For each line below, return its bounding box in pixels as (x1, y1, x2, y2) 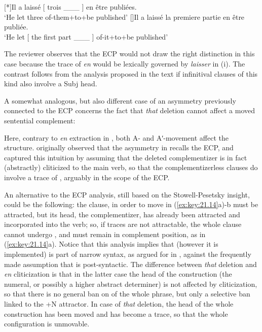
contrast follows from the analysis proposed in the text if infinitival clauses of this (4, 68, 258, 79)
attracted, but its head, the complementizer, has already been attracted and (4, 209, 240, 219)
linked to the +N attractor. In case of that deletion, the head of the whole (4, 298, 234, 309)
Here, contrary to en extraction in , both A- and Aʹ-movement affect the (4, 132, 229, 143)
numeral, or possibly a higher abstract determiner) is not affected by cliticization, (4, 278, 257, 289)
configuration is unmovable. (4, 318, 90, 329)
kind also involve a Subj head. (4, 78, 97, 89)
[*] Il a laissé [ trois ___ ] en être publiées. (4, 2, 137, 12)
